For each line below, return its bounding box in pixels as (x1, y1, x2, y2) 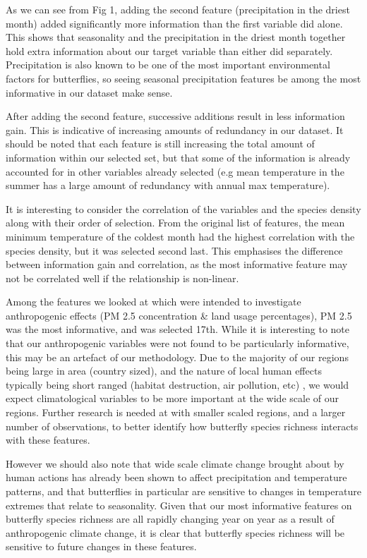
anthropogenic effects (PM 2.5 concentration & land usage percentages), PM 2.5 (6, 308, 352, 322)
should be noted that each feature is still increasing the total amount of (6, 136, 315, 151)
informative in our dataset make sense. (6, 85, 173, 99)
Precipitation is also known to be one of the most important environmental (6, 57, 330, 72)
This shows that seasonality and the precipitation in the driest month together (6, 30, 346, 44)
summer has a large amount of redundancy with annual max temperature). (6, 178, 330, 193)
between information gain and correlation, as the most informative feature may (6, 257, 348, 272)
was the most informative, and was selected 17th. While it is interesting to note (6, 322, 349, 336)
